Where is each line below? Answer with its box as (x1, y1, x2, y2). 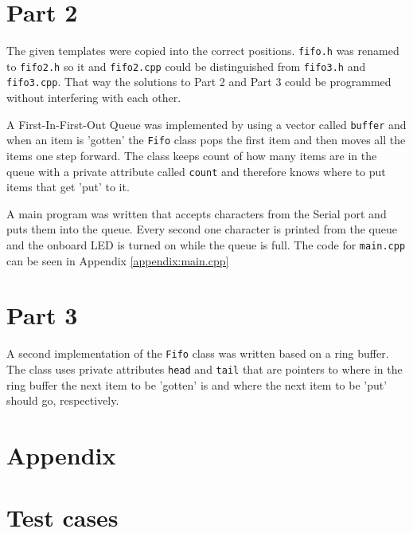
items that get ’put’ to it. (6, 178, 130, 195)
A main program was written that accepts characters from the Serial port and (6, 205, 387, 221)
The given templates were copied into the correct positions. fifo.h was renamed (6, 42, 399, 59)
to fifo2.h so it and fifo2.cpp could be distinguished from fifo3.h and (6, 57, 366, 74)
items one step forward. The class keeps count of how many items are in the (6, 147, 377, 163)
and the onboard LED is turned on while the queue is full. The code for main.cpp (6, 237, 406, 253)
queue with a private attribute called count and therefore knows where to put (6, 163, 386, 179)
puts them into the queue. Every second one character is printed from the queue (6, 221, 397, 237)
